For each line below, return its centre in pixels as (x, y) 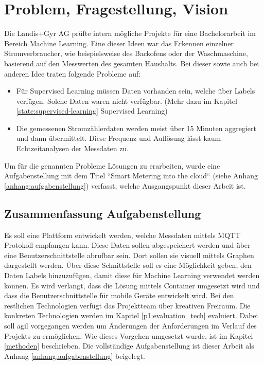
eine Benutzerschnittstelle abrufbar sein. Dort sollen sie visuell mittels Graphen (129, 255)
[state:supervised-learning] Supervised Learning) (92, 111)
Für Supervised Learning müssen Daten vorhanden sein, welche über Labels (136, 91)
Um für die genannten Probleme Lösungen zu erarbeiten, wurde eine (112, 165)
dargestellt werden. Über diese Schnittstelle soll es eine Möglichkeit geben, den (128, 265)
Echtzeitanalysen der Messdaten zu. (73, 148)
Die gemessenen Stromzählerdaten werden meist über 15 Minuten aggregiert (136, 128)
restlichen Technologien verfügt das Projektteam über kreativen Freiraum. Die (127, 305)
